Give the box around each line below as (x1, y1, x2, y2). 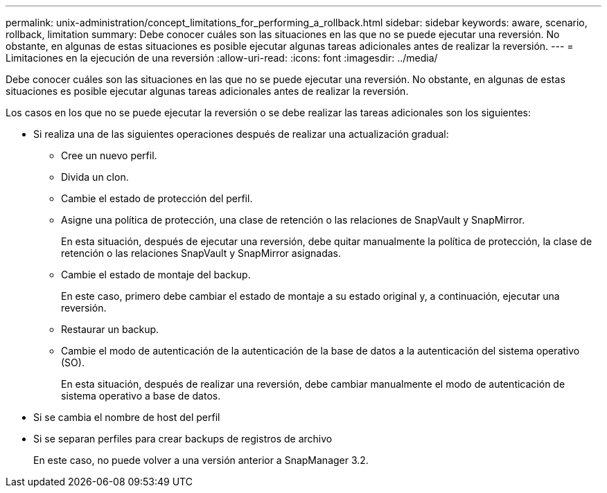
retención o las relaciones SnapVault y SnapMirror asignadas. (61, 247, 342, 259)
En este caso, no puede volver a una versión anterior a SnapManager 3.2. (33, 454, 369, 466)
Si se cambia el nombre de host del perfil (33, 411, 220, 423)
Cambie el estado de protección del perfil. (61, 192, 253, 204)
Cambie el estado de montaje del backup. (61, 269, 251, 280)
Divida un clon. (61, 171, 129, 183)
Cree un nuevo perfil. (61, 150, 157, 161)
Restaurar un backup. (61, 323, 159, 335)
